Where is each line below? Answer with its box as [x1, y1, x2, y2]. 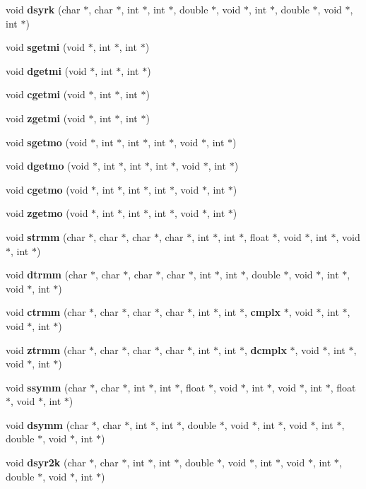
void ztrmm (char [6, 342, 86, 357]
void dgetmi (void [6, 63, 87, 78]
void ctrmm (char [6, 305, 86, 319]
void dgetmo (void [6, 158, 90, 173]
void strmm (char [6, 229, 85, 244]
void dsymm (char [6, 417, 89, 432]
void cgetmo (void [6, 182, 88, 196]
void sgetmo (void [6, 134, 88, 149]
